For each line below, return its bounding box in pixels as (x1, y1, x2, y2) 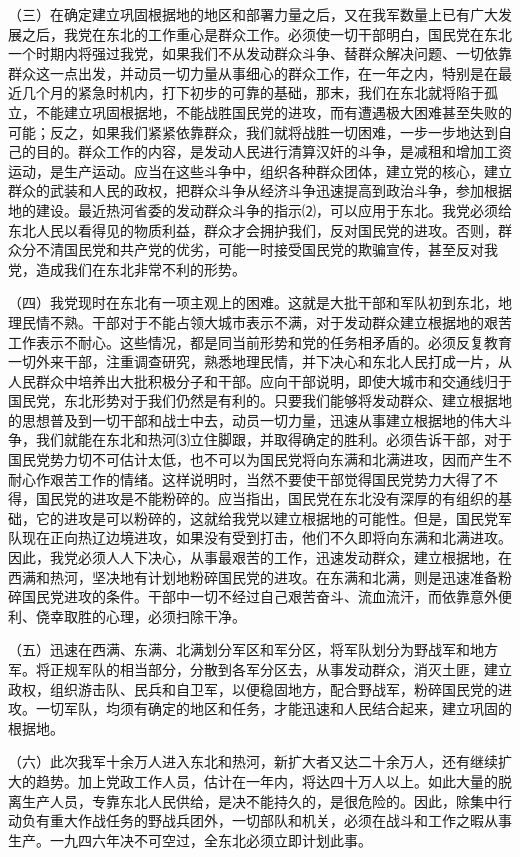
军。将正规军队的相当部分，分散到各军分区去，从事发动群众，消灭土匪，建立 (8, 659, 512, 679)
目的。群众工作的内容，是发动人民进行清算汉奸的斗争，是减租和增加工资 (35, 141, 512, 162)
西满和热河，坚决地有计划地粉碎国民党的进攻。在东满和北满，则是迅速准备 (8, 566, 498, 587)
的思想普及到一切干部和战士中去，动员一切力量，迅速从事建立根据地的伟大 (8, 409, 498, 430)
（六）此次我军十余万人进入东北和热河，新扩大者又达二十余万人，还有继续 (8, 751, 498, 772)
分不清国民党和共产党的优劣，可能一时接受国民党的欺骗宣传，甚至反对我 (21, 239, 498, 260)
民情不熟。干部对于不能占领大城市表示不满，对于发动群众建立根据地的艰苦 (21, 311, 512, 332)
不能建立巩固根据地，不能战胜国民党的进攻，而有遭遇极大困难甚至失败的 (35, 101, 512, 122)
